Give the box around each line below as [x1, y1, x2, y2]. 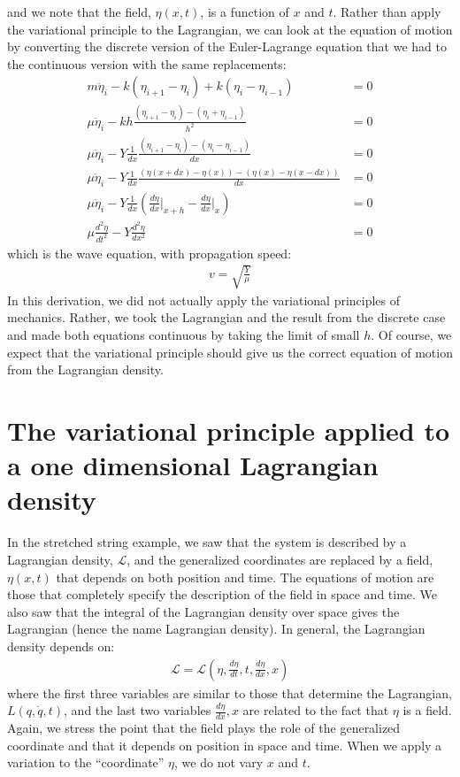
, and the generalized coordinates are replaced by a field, [126, 550, 433, 568]
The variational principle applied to [7, 412, 450, 449]
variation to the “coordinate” [7, 753, 165, 772]
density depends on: [7, 636, 115, 655]
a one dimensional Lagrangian [7, 447, 379, 483]
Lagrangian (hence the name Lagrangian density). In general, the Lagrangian [7, 619, 425, 638]
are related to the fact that [242, 701, 389, 719]
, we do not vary [174, 753, 264, 772]
